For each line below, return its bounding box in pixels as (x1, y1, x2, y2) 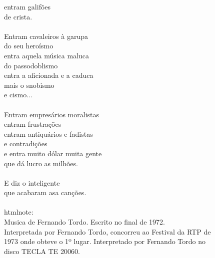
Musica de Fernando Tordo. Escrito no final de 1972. (4, 217, 165, 227)
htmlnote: (4, 207, 33, 217)
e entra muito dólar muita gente (4, 148, 102, 158)
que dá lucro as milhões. (4, 158, 78, 168)
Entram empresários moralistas (4, 109, 99, 119)
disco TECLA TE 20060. (4, 246, 80, 256)
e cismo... (4, 89, 32, 100)
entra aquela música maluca (4, 50, 89, 60)
